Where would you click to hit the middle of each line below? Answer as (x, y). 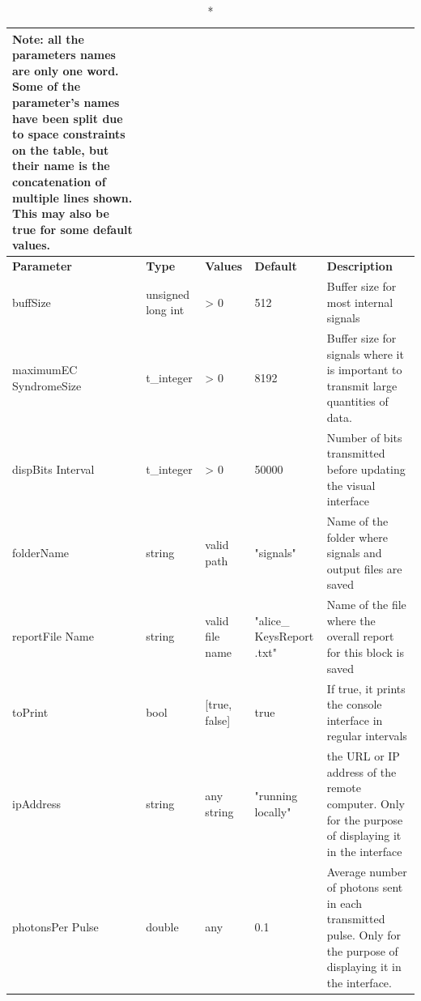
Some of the (47, 86)
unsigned (168, 294)
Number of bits (364, 437)
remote (344, 788)
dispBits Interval (53, 469)
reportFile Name (53, 636)
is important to (364, 370)
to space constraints (69, 134)
